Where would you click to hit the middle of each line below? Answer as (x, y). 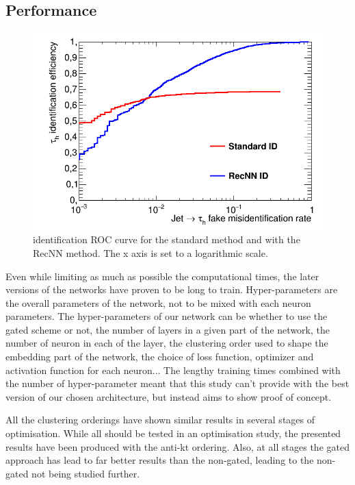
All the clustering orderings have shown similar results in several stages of (160, 420)
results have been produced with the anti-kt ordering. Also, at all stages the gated (177, 446)
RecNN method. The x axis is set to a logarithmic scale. (150, 252)
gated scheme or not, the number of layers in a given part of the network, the (168, 329)
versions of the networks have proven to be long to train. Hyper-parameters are (172, 289)
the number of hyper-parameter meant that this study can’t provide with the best (177, 383)
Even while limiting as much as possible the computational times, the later (162, 276)
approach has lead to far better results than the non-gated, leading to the (160, 460)
